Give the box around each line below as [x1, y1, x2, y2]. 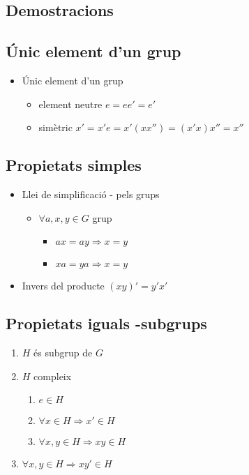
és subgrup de [33, 345, 93, 359]
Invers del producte [22, 278, 105, 293]
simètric [38, 120, 73, 135]
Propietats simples [6, 154, 142, 176]
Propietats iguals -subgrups [6, 312, 207, 334]
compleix [33, 368, 72, 383]
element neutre [38, 96, 103, 111]
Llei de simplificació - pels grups [22, 186, 160, 201]
